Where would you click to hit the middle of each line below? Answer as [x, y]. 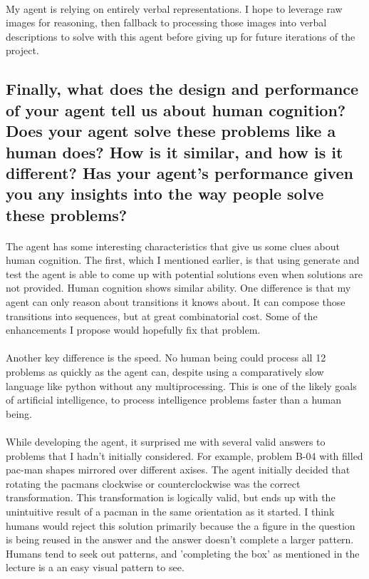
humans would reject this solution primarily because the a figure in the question [181, 525]
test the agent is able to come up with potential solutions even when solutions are [184, 273]
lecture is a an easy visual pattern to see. [95, 567]
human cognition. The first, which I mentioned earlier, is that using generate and [183, 260]
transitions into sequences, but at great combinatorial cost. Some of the [162, 316]
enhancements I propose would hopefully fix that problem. [133, 330]
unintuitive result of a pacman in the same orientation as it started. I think [170, 511]
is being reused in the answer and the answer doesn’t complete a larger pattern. [180, 539]
